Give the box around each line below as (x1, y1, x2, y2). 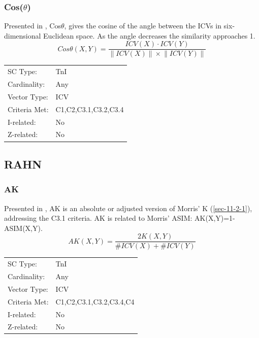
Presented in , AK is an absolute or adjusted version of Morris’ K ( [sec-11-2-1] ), (4, 202, 252, 213)
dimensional (4, 30, 41, 41)
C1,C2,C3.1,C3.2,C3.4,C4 (55, 296, 135, 307)
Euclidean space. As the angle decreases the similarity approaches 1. (43, 30, 255, 41)
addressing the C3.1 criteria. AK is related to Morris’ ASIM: (4, 213, 192, 223)
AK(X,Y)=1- (195, 213, 235, 223)
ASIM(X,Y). (4, 222, 43, 233)
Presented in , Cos (4, 20, 61, 31)
